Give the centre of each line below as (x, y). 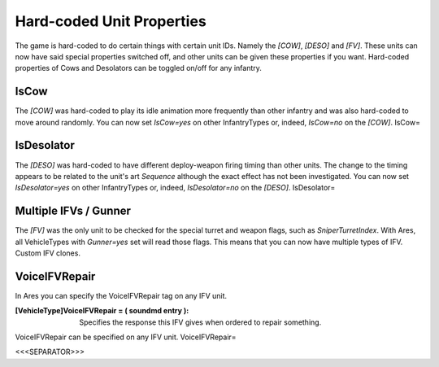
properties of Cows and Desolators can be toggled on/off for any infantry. (138, 68)
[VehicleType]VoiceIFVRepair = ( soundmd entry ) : (102, 311)
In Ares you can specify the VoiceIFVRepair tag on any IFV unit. (121, 295)
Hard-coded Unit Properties (111, 21)
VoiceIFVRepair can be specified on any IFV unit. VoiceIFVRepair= (126, 337)
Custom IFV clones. (48, 253)
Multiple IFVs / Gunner (73, 211)
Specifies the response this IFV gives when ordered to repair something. (200, 322)
